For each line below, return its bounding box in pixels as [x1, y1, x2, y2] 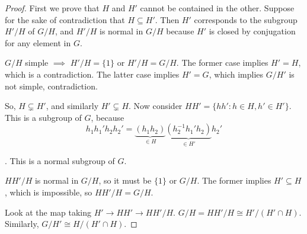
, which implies [209, 68, 264, 80]
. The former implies [197, 174, 271, 187]
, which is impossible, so [5, 185, 92, 198]
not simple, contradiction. [5, 79, 98, 92]
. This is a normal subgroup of [5, 154, 115, 166]
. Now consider [129, 100, 183, 112]
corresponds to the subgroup [194, 13, 298, 25]
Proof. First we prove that [5, 2, 100, 14]
